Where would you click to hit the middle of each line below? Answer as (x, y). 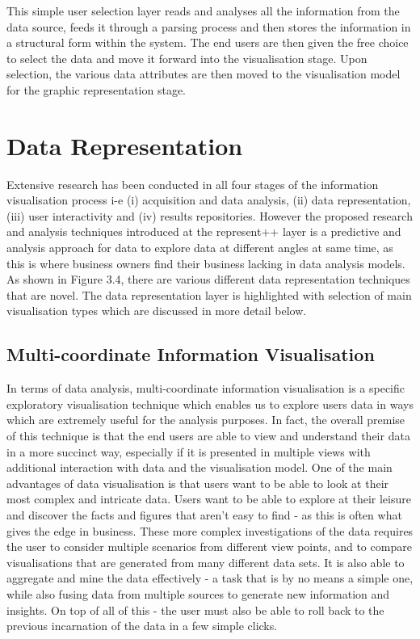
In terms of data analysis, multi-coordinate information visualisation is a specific (206, 388)
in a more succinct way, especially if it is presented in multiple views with (189, 451)
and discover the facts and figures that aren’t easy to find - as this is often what (204, 514)
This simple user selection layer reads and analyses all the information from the (203, 11)
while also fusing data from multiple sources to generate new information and (198, 593)
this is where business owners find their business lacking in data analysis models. (206, 263)
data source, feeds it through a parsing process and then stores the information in (209, 26)
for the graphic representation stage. (96, 89)
